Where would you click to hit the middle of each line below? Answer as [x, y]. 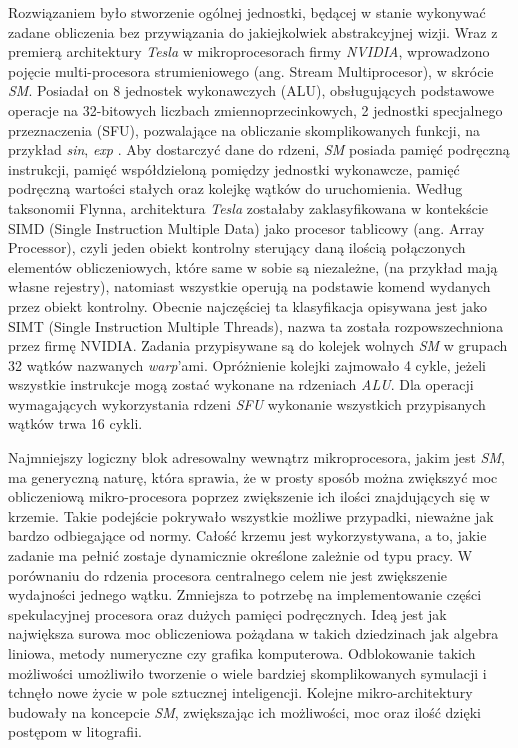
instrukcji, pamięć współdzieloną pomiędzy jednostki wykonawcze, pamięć [234, 168]
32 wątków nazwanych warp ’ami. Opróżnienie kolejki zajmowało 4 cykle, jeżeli [247, 364]
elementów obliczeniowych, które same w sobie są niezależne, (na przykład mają [253, 266]
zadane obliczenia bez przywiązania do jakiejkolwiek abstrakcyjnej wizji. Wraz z [253, 31]
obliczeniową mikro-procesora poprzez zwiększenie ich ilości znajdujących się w [249, 496]
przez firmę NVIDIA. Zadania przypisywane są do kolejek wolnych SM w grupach [258, 345]
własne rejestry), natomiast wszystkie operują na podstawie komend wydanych [249, 286]
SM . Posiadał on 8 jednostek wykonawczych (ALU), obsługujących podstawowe [251, 90]
